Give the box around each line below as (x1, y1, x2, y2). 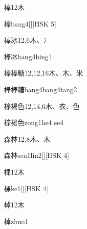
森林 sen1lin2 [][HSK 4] (4, 150, 69, 160)
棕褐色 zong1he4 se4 (4, 117, 64, 127)
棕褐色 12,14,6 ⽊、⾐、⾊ (4, 101, 80, 111)
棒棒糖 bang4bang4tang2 (4, 84, 77, 94)
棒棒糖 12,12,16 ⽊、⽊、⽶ (4, 68, 83, 78)
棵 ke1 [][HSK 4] (4, 183, 48, 193)
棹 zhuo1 (4, 216, 28, 226)
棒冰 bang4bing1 (4, 51, 52, 61)
